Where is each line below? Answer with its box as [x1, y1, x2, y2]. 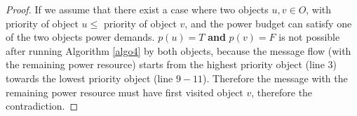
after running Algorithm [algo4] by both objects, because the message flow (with [6, 43, 351, 58]
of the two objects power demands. [6, 30, 155, 44]
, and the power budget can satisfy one [184, 15, 352, 30]
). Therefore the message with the [203, 70, 348, 85]
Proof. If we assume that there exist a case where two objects [6, 2, 269, 16]
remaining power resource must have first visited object [6, 84, 243, 99]
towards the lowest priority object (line [6, 70, 173, 85]
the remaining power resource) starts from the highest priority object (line [6, 57, 325, 72]
